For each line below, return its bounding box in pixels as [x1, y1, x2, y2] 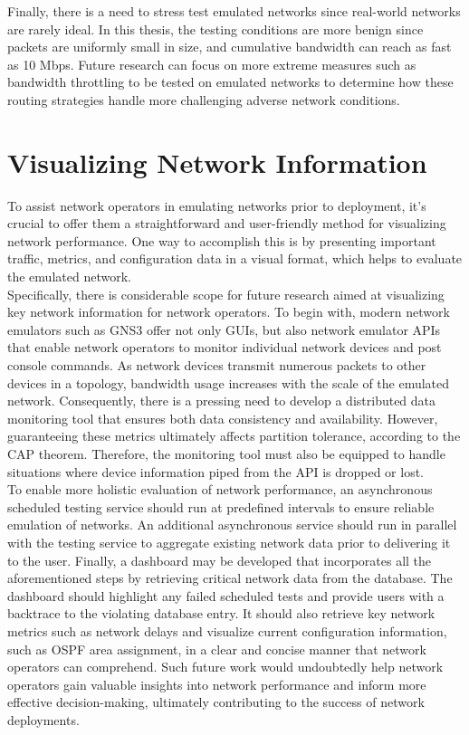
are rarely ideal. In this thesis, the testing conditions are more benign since [7, 19, 424, 38]
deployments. [7, 710, 80, 729]
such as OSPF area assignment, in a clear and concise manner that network [7, 639, 426, 658]
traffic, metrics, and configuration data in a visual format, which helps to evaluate [7, 249, 463, 268]
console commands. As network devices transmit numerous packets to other [7, 356, 426, 375]
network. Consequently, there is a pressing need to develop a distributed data [7, 391, 436, 410]
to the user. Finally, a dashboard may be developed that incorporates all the [7, 550, 432, 569]
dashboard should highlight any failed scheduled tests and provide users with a [7, 586, 445, 605]
